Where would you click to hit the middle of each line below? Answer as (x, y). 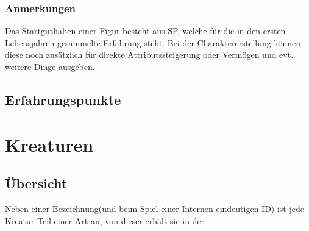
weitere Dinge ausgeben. (50, 66)
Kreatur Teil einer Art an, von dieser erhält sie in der (105, 220)
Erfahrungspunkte (63, 99)
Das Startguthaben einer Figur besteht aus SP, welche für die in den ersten (145, 31)
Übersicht (36, 183)
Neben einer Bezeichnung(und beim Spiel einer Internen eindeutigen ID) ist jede (154, 208)
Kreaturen (49, 144)
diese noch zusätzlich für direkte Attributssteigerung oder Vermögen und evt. (149, 55)
